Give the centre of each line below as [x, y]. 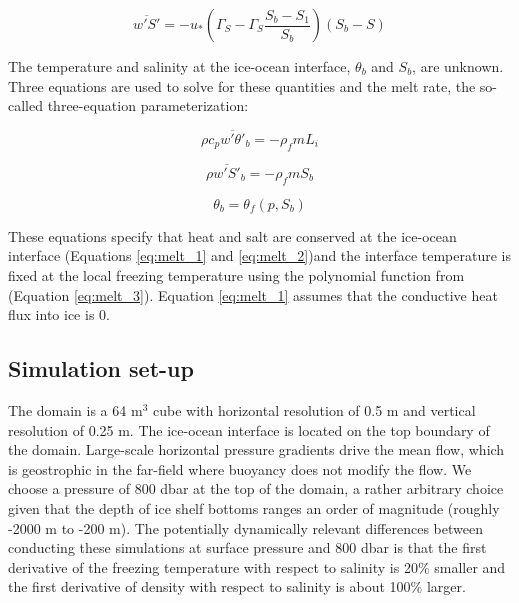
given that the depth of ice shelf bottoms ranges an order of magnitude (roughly [254, 507]
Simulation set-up [101, 368]
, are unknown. [458, 66]
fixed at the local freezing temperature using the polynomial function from [236, 275]
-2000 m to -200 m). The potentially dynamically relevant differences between [245, 527]
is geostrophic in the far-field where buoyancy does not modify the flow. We [240, 468]
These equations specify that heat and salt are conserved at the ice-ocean [232, 235]
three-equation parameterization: [148, 105]
